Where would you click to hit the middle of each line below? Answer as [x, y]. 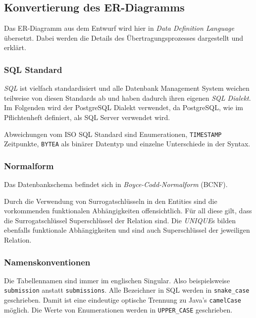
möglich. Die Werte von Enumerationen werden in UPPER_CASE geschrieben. [118, 309]
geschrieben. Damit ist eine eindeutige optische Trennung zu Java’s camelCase [123, 300]
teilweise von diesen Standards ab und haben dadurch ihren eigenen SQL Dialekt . [128, 97]
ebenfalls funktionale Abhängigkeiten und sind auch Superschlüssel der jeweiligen [127, 230]
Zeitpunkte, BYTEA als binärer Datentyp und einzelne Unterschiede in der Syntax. [127, 144]
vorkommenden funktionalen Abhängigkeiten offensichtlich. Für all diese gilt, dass [128, 211]
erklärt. [15, 47]
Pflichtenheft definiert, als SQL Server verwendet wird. [87, 117]
